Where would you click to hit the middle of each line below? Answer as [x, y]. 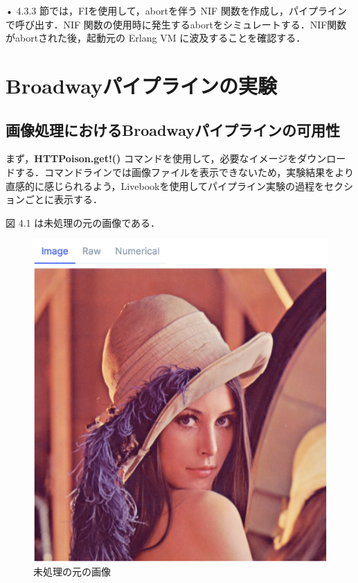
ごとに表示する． [63, 199]
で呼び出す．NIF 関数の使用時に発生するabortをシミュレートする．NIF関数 [176, 24]
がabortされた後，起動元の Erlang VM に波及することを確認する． [156, 38]
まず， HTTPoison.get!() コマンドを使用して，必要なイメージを [152, 158]
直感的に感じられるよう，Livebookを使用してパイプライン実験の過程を [165, 185]
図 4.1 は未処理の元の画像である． [83, 222]
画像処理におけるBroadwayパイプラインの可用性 [173, 129]
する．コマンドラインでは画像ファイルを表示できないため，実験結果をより [185, 172]
